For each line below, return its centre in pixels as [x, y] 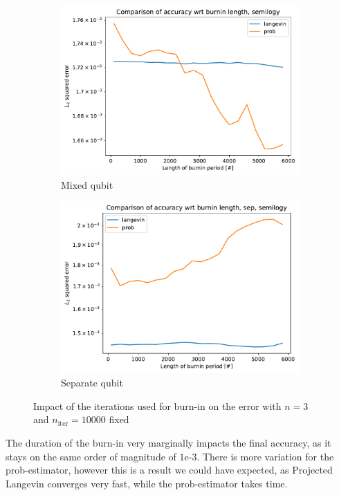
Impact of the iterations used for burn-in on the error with [157, 405]
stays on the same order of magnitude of [91, 456]
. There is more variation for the [265, 456]
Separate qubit [92, 383]
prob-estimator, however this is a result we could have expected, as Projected [169, 470]
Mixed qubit [87, 184]
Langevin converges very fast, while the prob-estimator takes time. [147, 483]
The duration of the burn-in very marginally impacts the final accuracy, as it [168, 443]
